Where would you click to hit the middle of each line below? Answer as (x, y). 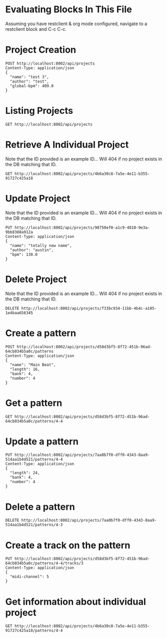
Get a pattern (34, 403)
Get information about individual (76, 602)
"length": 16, (25, 369)
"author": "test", (30, 81)
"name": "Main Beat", (33, 365)
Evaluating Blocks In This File (69, 9)
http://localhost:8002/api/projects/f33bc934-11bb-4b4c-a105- (89, 308)
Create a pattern (41, 333)
